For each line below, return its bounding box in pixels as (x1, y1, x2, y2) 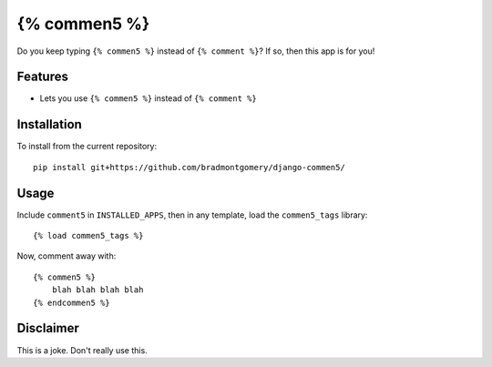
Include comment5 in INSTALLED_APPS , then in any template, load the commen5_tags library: (16, 209, 368, 220)
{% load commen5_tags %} (33, 230, 144, 241)
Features (16, 69, 68, 85)
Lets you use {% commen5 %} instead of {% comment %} (39, 93, 257, 104)
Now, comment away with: (16, 250, 117, 261)
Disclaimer (16, 321, 79, 336)
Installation (16, 117, 82, 132)
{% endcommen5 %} (33, 297, 110, 308)
